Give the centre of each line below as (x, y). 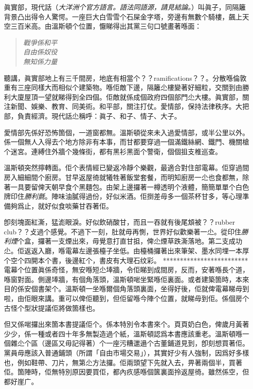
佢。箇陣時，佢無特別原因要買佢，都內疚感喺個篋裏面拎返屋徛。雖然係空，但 (126, 372)
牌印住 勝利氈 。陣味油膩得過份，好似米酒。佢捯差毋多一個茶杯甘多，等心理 (123, 196)
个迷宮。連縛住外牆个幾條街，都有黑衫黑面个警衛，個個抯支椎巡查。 (113, 151)
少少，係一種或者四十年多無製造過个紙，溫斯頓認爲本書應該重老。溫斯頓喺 (123, 333)
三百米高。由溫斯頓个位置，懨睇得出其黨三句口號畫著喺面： (106, 26)
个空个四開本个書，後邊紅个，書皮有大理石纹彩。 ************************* (126, 260)
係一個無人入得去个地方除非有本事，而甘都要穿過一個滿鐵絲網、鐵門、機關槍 (126, 142)
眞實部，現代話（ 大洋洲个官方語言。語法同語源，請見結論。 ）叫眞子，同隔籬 (125, 7)
